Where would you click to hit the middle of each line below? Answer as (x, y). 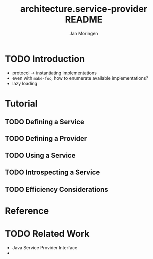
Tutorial (22, 103)
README (84, 20)
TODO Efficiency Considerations (57, 190)
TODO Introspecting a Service (53, 173)
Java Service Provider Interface (45, 247)
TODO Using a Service (40, 156)
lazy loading (25, 83)
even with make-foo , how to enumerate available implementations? (80, 78)
